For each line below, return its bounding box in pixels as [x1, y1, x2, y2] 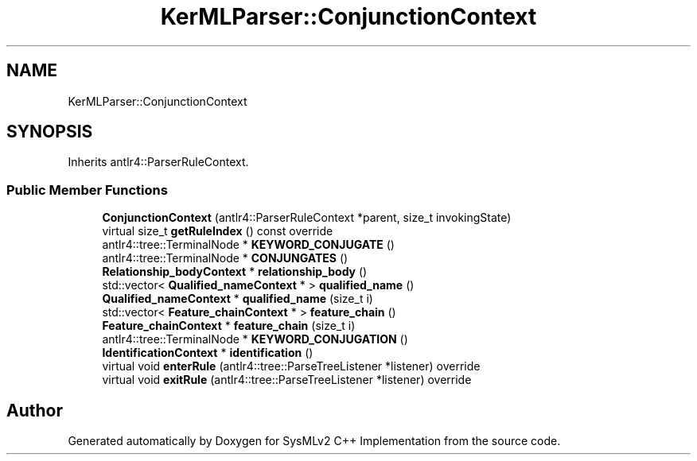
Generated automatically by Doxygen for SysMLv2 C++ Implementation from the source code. [68, 434, 561, 448]
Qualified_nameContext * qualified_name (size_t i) [102, 292, 373, 306]
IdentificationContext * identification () [102, 346, 313, 360]
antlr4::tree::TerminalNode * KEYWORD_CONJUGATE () [102, 238, 395, 252]
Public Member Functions [6, 181, 168, 198]
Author [6, 400, 63, 420]
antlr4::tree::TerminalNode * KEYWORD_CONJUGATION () [102, 332, 408, 347]
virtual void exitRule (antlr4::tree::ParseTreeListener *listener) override [102, 373, 472, 387]
